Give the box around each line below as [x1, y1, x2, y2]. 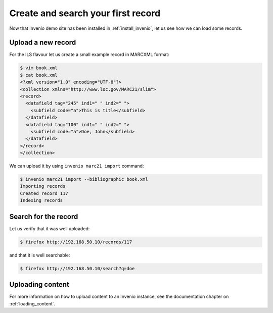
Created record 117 [20, 190, 68, 196]
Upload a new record [9, 38, 76, 47]
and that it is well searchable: [9, 252, 70, 258]
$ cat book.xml [20, 72, 58, 78]
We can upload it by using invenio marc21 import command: [9, 163, 144, 169]
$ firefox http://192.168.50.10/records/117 [20, 239, 132, 245]
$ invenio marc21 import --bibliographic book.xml [20, 177, 149, 182]
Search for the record [9, 212, 78, 221]
